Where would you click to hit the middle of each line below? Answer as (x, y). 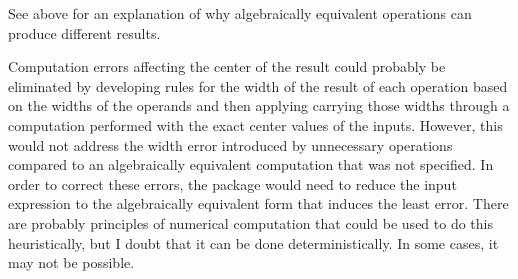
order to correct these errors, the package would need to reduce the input (232, 183)
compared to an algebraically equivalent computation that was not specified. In (251, 164)
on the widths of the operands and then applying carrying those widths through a (259, 105)
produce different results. (84, 32)
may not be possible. (71, 262)
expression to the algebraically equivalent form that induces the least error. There (258, 203)
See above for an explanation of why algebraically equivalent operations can (240, 13)
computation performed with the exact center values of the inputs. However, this (255, 124)
